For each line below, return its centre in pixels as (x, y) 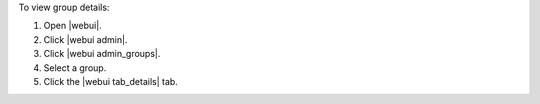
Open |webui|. (72, 26)
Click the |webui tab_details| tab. (111, 81)
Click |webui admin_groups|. (102, 54)
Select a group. (75, 67)
